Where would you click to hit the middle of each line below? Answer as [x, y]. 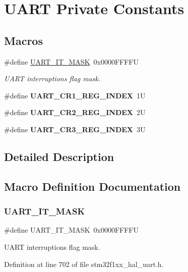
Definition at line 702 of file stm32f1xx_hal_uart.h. [84, 264]
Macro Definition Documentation [92, 186]
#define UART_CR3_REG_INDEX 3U [75, 129]
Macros [23, 40]
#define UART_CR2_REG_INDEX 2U [75, 112]
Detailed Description [59, 156]
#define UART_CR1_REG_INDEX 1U [75, 95]
